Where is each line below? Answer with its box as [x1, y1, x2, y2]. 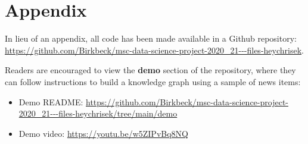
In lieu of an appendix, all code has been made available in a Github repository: [5, 32, 297, 45]
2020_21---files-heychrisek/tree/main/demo [18, 107, 178, 120]
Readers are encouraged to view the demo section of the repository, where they [5, 64, 296, 76]
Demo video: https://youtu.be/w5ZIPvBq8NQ [18, 127, 188, 139]
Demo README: [18, 95, 83, 108]
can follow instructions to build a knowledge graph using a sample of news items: [5, 75, 301, 87]
